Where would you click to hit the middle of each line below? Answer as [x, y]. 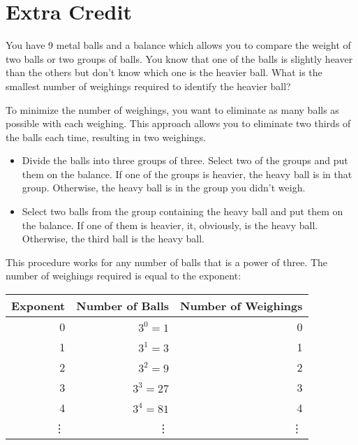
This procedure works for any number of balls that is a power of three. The [167, 262]
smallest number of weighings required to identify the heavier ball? [148, 86]
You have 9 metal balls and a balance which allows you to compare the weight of [178, 45]
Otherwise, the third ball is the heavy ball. [113, 239]
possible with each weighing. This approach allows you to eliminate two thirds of [178, 123]
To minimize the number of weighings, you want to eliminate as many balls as [172, 109]
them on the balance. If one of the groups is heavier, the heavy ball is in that [187, 174]
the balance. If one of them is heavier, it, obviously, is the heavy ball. [170, 225]
